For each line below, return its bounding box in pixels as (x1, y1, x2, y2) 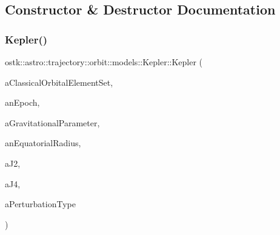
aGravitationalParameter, (5, 116, 100, 129)
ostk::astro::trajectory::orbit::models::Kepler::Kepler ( (5, 56, 203, 68)
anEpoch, (5, 96, 40, 109)
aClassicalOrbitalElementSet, (5, 76, 113, 88)
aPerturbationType (5, 198, 76, 210)
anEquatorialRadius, (5, 137, 81, 149)
